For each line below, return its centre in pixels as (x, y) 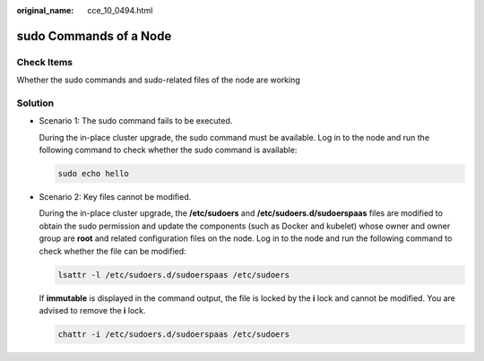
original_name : (45, 10)
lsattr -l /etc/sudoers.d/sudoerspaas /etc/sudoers (174, 275)
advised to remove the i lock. (93, 310)
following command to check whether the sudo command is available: (168, 150)
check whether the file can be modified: (113, 251)
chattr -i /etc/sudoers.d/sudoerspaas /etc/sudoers (174, 334)
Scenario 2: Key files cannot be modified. (115, 197)
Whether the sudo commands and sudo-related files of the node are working (158, 80)
